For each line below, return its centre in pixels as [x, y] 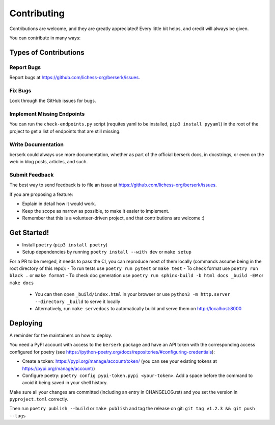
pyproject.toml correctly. [39, 399]
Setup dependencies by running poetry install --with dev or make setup [107, 252]
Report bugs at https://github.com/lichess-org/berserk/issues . [75, 78]
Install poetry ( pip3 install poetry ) [65, 244]
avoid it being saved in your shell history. [65, 383]
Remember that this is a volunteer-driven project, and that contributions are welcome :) [113, 218]
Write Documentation [36, 144]
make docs [22, 283]
